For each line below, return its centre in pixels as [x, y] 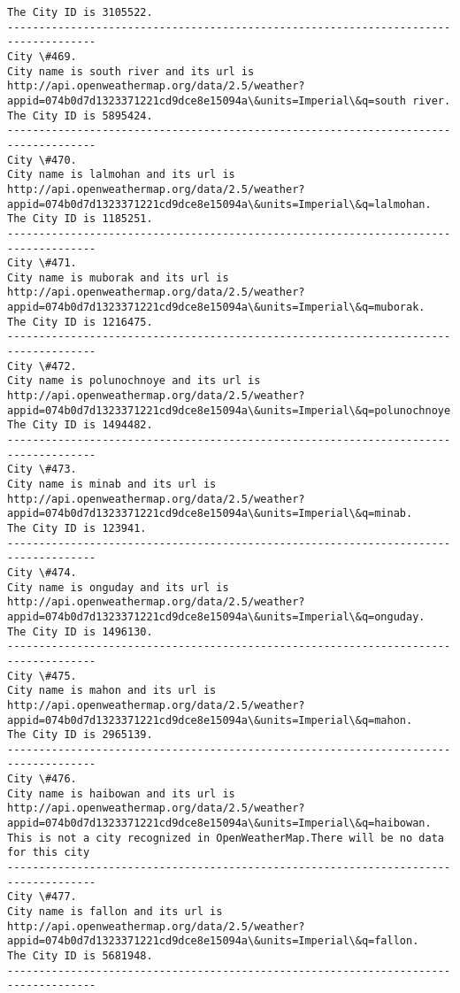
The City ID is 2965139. [80, 735]
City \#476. [42, 779]
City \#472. [42, 366]
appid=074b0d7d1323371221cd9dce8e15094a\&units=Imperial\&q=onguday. [216, 616]
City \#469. [42, 56]
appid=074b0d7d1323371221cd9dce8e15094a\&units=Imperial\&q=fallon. [213, 941]
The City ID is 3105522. [80, 12]
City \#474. [42, 572]
